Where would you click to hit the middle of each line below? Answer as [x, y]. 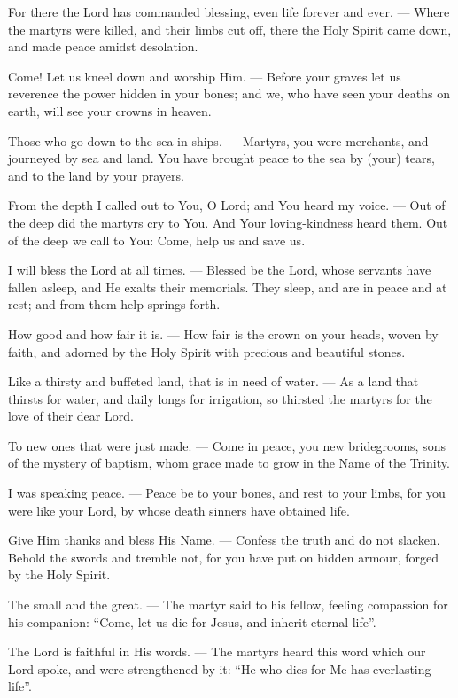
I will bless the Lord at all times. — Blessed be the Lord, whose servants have [220, 270]
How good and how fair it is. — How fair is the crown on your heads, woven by [223, 333]
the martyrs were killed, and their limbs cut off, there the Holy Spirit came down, [230, 29]
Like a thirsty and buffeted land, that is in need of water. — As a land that [213, 381]
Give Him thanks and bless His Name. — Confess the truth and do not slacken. [224, 540]
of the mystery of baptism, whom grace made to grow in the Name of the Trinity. [229, 463]
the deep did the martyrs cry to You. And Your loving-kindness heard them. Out [228, 222]
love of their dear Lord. [71, 416]
